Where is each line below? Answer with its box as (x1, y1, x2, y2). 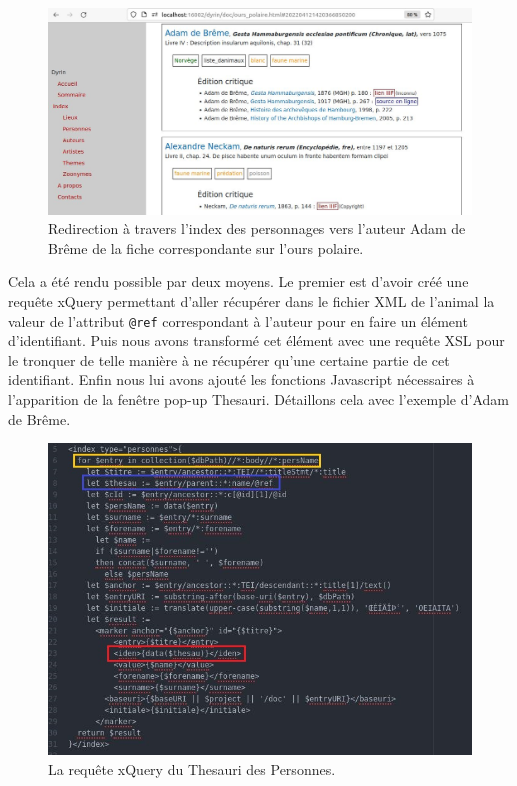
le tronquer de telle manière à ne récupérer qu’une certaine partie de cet (8, 349, 450, 370)
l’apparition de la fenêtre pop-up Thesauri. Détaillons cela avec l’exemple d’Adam (8, 389, 509, 410)
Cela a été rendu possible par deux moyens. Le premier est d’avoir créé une (8, 271, 469, 292)
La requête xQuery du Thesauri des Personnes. (48, 758, 336, 779)
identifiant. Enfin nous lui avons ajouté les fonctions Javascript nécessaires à (8, 369, 475, 390)
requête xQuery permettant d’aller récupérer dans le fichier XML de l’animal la (8, 290, 495, 311)
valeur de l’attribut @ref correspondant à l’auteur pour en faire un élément (8, 310, 468, 331)
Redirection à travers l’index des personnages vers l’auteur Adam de (48, 218, 466, 239)
